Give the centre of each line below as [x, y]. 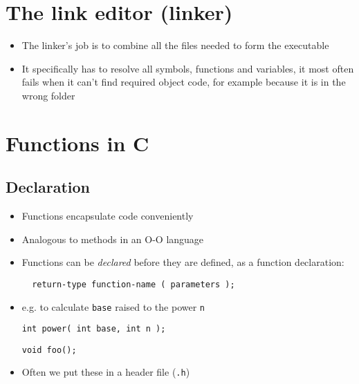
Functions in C [77, 143]
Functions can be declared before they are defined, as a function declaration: [183, 262]
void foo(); [49, 350]
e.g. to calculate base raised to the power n [113, 306]
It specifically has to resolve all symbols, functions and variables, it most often [188, 68]
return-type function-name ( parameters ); [134, 284]
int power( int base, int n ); [94, 329]
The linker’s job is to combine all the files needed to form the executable [175, 45]
